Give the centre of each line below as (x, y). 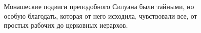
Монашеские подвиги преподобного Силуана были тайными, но (99, 6)
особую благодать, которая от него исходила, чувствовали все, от (100, 16)
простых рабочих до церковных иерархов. (66, 25)
